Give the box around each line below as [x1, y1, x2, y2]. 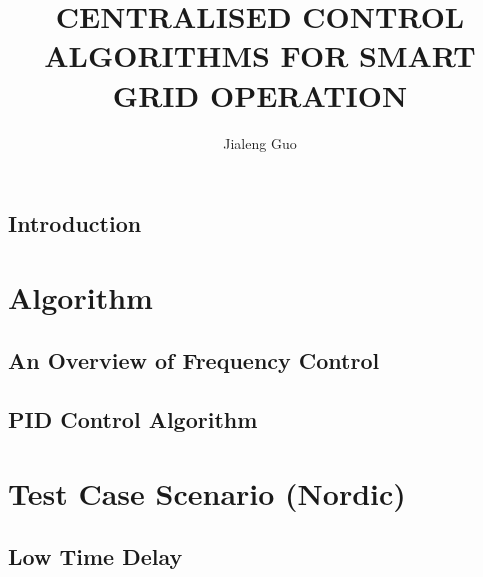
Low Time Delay [8, 541, 183, 572]
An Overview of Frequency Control [8, 345, 380, 376]
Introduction [8, 208, 142, 239]
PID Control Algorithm [8, 404, 258, 435]
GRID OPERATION [112, 74, 408, 115]
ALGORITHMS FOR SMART [44, 35, 476, 76]
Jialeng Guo [223, 132, 297, 153]
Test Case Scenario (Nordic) [8, 472, 406, 513]
